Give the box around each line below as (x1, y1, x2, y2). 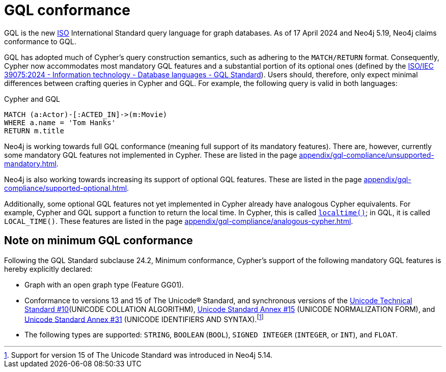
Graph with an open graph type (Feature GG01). (24, 280, 184, 289)
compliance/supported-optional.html (4, 183, 127, 192)
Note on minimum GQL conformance (4, 234, 193, 247)
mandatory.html (4, 159, 57, 168)
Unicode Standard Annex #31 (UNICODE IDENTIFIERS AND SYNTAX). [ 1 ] (24, 313, 264, 324)
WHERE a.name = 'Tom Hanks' (4, 118, 116, 127)
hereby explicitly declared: (4, 264, 93, 273)
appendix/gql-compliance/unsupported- (299, 150, 434, 159)
